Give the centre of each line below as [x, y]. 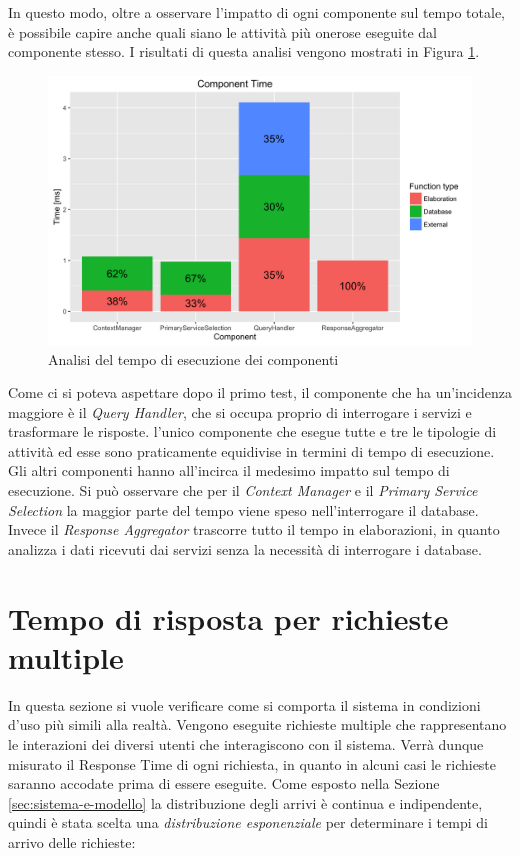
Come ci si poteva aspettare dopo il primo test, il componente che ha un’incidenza [260, 392]
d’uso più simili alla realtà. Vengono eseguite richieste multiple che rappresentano [257, 724]
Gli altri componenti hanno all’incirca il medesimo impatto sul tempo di [229, 470]
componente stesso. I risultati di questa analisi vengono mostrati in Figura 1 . [244, 51]
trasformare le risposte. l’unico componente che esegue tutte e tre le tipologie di [252, 431]
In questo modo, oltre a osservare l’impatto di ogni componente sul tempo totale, [257, 12]
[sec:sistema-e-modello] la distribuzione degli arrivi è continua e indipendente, [245, 802]
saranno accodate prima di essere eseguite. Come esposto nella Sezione [224, 783]
